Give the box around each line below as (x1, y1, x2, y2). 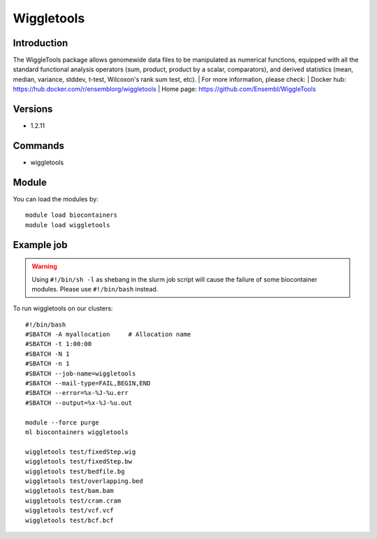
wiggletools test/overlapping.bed (25, 477, 143, 485)
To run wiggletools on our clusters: (13, 304, 113, 312)
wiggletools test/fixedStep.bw (25, 458, 133, 466)
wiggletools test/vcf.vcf (25, 507, 114, 515)
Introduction (13, 37, 68, 49)
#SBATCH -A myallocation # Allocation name (25, 331, 191, 338)
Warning (31, 262, 57, 271)
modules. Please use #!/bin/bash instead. (31, 285, 158, 293)
